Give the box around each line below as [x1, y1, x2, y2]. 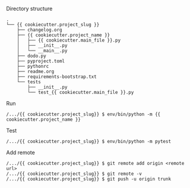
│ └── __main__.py [17, 48, 68, 54]
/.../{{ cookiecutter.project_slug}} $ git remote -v [6, 171, 142, 177]
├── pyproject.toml [17, 58, 65, 64]
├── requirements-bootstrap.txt [17, 74, 97, 80]
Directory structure [6, 5, 53, 12]
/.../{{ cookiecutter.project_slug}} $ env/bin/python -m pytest [6, 139, 171, 145]
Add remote [6, 149, 36, 156]
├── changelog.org [17, 27, 62, 33]
